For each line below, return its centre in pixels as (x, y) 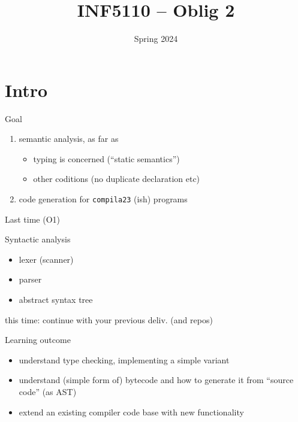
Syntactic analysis (38, 239)
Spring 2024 (156, 39)
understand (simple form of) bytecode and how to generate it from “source (156, 380)
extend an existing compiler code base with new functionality (131, 412)
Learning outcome (38, 340)
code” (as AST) (48, 392)
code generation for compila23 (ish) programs (103, 199)
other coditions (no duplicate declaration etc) (117, 179)
